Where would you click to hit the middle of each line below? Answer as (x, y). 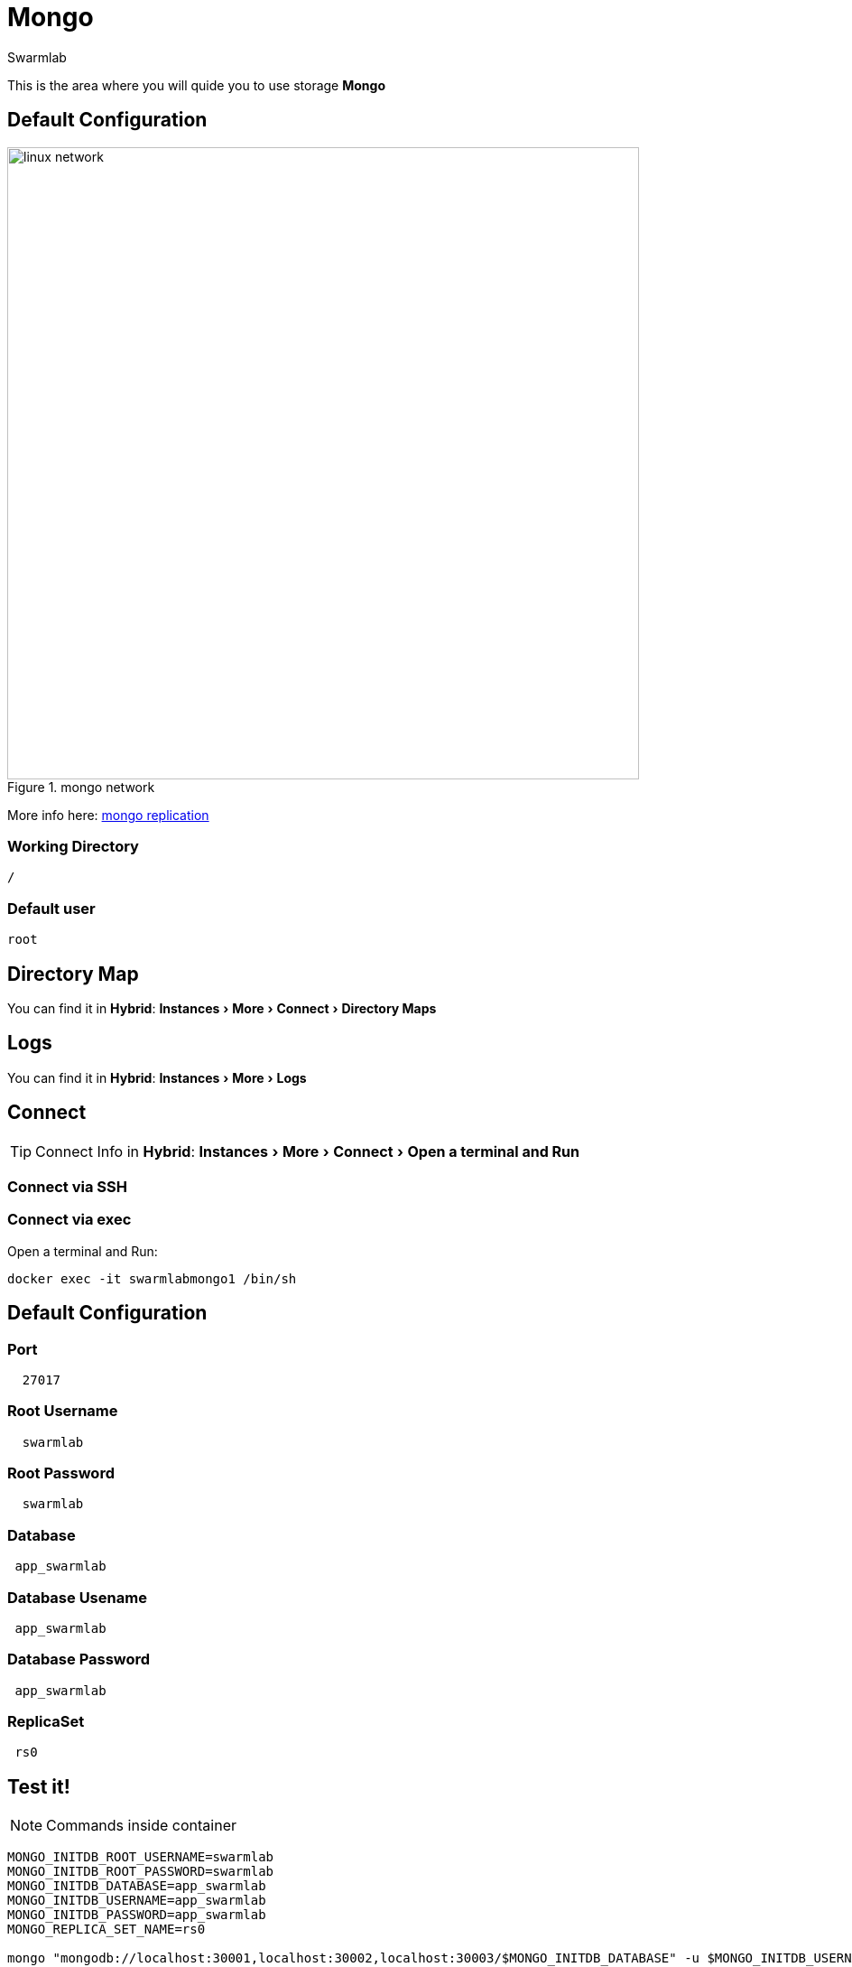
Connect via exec (69, 1220)
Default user (51, 908)
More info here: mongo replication (108, 815)
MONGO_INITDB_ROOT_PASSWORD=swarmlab (141, 1872)
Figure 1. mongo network (81, 787)
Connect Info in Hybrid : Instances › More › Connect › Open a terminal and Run (308, 1151)
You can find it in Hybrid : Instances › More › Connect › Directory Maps (222, 1008)
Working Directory (73, 846)
